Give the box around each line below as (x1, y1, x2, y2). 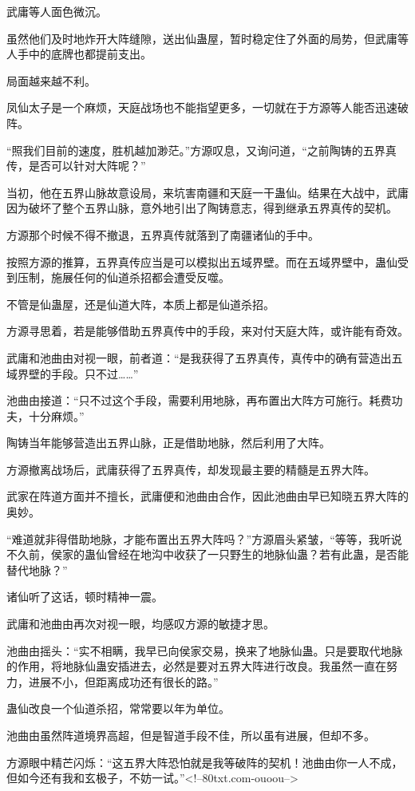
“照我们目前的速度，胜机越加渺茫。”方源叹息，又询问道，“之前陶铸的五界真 (6, 141, 397, 158)
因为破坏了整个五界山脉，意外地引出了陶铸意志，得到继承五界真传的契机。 (6, 200, 397, 216)
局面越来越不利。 (6, 72, 96, 89)
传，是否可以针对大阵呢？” (6, 157, 146, 174)
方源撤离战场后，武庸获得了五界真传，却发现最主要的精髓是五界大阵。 (6, 461, 375, 477)
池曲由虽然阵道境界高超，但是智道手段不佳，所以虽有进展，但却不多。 (6, 727, 375, 743)
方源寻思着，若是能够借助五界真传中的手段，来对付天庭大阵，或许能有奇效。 (6, 322, 409, 339)
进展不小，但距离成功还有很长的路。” (28, 673, 219, 690)
